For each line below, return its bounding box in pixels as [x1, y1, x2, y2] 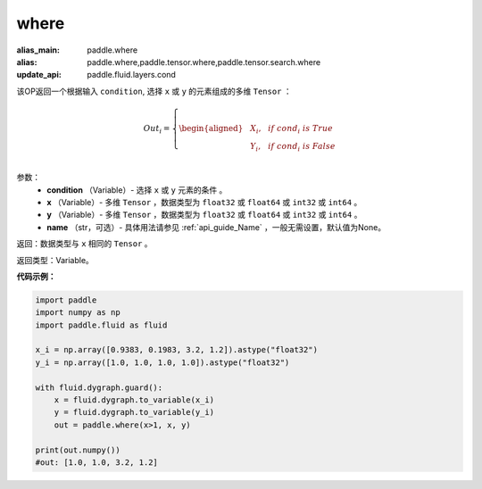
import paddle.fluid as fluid [35, 319, 168, 330]
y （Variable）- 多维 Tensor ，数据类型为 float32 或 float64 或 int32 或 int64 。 [46, 210, 362, 220]
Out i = [143, 123, 170, 136]
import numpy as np [35, 308, 120, 318]
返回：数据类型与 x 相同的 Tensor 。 [16, 238, 153, 249]
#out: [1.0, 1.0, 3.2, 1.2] [35, 458, 158, 468]
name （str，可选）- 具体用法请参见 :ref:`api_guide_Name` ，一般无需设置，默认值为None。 [46, 221, 386, 232]
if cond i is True [268, 123, 334, 136]
